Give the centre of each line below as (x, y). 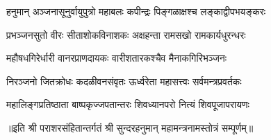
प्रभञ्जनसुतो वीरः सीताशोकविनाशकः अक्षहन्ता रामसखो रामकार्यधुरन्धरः (126, 34)
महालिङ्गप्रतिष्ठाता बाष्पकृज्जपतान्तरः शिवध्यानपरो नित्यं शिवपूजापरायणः (128, 104)
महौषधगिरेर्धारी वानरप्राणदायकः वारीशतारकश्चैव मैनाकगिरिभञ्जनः (117, 58)
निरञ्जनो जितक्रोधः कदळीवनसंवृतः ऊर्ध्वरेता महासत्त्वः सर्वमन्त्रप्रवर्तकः (124, 81)
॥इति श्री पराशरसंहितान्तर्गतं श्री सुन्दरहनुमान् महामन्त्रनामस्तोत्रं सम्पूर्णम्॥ (130, 127)
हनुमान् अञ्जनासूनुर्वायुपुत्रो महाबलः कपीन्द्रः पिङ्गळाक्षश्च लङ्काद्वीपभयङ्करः (136, 11)
